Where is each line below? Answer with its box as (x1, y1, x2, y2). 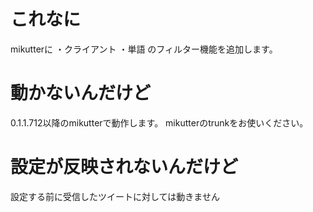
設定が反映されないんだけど (10, 156, 239, 179)
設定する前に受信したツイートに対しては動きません (10, 190, 220, 202)
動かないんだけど (10, 82, 152, 105)
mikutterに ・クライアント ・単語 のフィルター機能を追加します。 (10, 43, 278, 55)
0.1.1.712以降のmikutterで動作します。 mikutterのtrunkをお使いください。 (10, 116, 309, 129)
